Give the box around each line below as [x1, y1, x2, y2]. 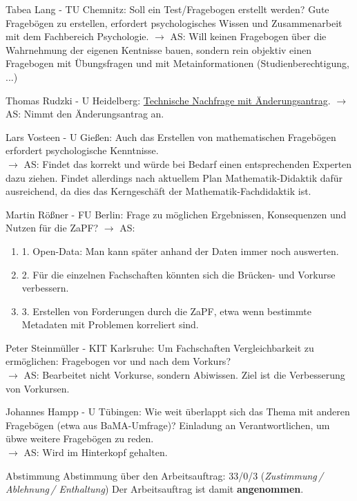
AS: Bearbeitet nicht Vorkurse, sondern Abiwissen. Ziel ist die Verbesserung [23, 368, 345, 382]
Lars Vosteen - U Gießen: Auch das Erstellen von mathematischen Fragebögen [6, 129, 336, 144]
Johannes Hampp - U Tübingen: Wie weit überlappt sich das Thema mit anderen [6, 404, 350, 419]
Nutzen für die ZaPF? [6, 220, 99, 235]
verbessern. [21, 281, 69, 295]
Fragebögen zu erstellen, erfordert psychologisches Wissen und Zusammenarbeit [6, 15, 342, 30]
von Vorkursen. [6, 381, 70, 395]
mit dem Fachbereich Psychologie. [6, 29, 149, 44]
